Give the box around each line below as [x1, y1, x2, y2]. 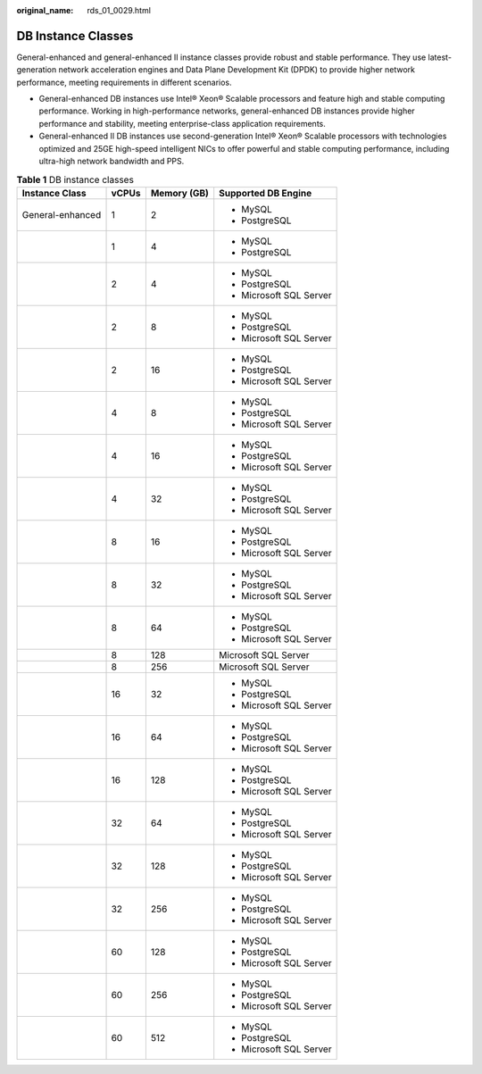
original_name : [16, 5, 74, 15]
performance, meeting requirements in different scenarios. [16, 77, 232, 87]
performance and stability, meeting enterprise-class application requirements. [38, 118, 326, 129]
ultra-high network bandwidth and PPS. [38, 156, 185, 167]
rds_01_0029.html [87, 5, 152, 15]
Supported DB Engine [219, 187, 312, 199]
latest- [428, 52, 453, 62]
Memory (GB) [150, 187, 210, 199]
